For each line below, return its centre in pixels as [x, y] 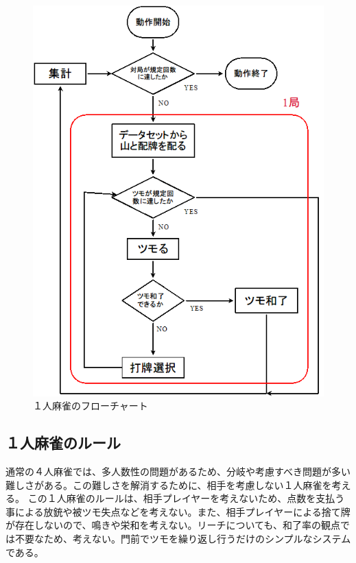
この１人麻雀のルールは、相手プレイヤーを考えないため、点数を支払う [186, 498]
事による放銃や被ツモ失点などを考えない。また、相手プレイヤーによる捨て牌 [178, 511]
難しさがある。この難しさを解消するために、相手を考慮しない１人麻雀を [169, 484]
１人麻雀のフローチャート [91, 406]
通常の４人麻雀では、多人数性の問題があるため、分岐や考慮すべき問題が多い [178, 471]
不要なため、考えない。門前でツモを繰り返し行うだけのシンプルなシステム [183, 538]
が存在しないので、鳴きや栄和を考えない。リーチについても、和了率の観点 [173, 525]
